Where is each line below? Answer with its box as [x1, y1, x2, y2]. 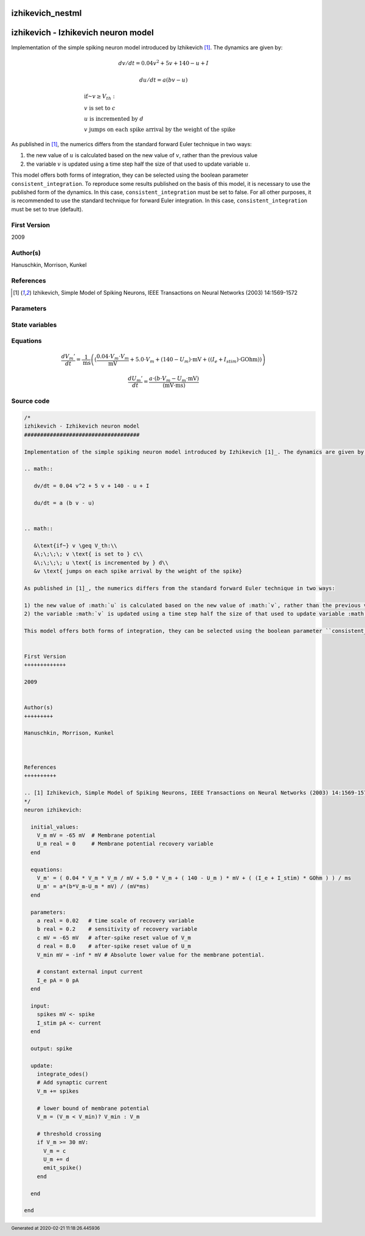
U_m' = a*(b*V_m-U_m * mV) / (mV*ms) [36, 883, 150, 890]
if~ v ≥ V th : [84, 93, 115, 101]
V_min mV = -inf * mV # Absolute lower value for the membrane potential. [36, 951, 265, 958]
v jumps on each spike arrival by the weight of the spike [84, 126, 236, 133]
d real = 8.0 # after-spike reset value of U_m [36, 943, 191, 950]
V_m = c [43, 1147, 66, 1154]
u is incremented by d [84, 116, 144, 122]
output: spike [30, 1045, 73, 1052]
